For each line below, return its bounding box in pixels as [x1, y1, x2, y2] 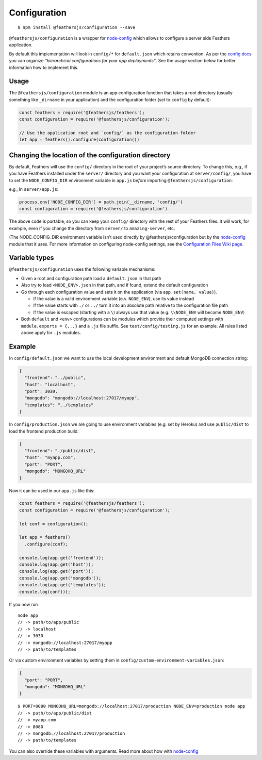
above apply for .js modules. [21, 330, 81, 335]
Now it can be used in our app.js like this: [9, 488, 95, 494]
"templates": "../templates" [24, 402, 94, 408]
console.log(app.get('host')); [19, 562, 94, 567]
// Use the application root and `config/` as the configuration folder [19, 130, 196, 135]
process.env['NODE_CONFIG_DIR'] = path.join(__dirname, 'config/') [19, 199, 183, 205]
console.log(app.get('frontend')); [19, 555, 104, 561]
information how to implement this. [9, 65, 79, 70]
